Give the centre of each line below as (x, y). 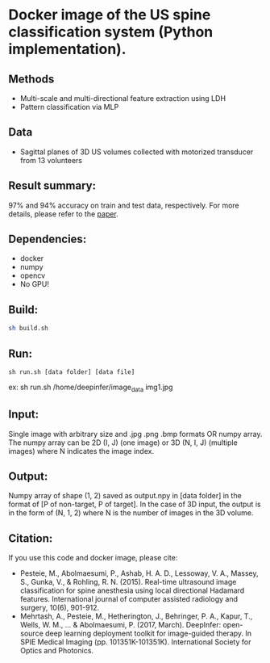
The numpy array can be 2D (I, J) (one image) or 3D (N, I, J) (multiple (123, 443)
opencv (33, 275)
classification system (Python (111, 32)
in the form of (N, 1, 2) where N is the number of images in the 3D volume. (131, 513)
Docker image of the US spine (110, 15)
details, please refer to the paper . (63, 214)
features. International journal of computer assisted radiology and (129, 599)
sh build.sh (28, 329)
